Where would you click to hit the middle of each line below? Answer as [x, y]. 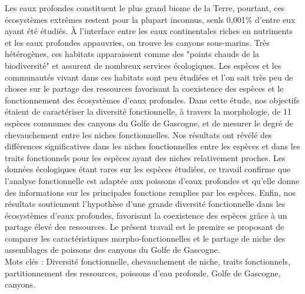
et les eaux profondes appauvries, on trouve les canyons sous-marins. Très [137, 42]
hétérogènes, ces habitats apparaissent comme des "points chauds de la [132, 54]
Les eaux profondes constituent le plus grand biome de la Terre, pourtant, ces [145, 8]
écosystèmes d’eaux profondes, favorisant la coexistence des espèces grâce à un [146, 215]
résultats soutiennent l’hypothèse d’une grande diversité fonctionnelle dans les [145, 204]
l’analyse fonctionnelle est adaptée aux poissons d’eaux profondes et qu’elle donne [152, 180]
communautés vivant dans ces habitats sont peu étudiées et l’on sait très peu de [149, 77]
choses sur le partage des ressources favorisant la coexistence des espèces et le [144, 88]
